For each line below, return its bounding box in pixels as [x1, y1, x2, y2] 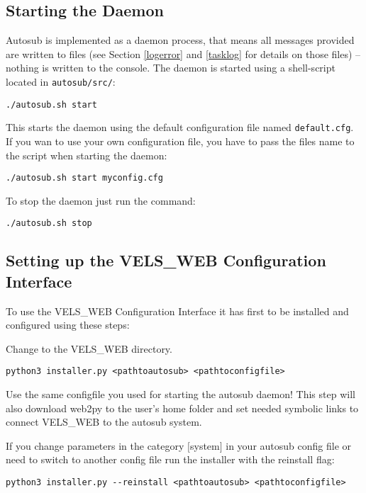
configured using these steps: [6, 317, 130, 332]
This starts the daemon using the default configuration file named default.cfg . [6, 120, 354, 135]
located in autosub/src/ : [6, 74, 116, 89]
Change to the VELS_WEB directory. [6, 341, 172, 356]
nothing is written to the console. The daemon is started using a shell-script [6, 60, 335, 75]
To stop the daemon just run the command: [6, 193, 196, 208]
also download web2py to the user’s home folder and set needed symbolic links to [6, 400, 359, 415]
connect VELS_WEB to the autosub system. [6, 414, 202, 429]
